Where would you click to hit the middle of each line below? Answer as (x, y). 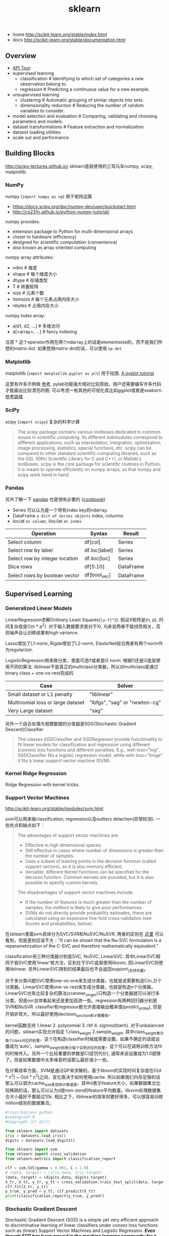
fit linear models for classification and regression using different (84, 744)
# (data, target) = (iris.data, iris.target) (54, 1172)
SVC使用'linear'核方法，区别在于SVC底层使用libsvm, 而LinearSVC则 (89, 963)
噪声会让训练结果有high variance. (44, 632)
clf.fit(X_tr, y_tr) (27, 1187)
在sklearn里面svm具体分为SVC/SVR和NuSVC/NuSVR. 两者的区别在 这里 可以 (84, 934)
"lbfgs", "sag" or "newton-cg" (125, 702)
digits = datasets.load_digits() (40, 1140)
